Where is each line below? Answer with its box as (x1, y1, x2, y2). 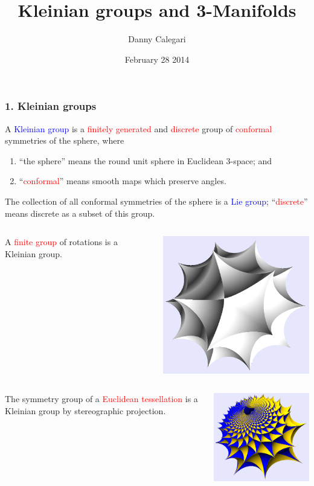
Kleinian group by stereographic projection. (5, 404, 166, 417)
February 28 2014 (124, 53, 190, 65)
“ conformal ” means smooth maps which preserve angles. (19, 174, 226, 187)
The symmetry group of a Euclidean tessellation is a (5, 392, 198, 405)
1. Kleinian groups (5, 98, 97, 114)
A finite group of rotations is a (5, 235, 118, 248)
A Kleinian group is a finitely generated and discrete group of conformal (5, 122, 272, 135)
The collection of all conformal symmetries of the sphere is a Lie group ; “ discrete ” (5, 194, 308, 207)
